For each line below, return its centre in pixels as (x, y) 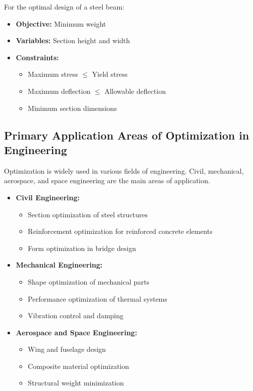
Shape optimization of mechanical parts (89, 281)
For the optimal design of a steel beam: (64, 7)
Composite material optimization (78, 366)
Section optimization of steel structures (88, 214)
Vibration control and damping (76, 315)
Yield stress (110, 74)
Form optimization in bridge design (82, 248)
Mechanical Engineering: (59, 265)
